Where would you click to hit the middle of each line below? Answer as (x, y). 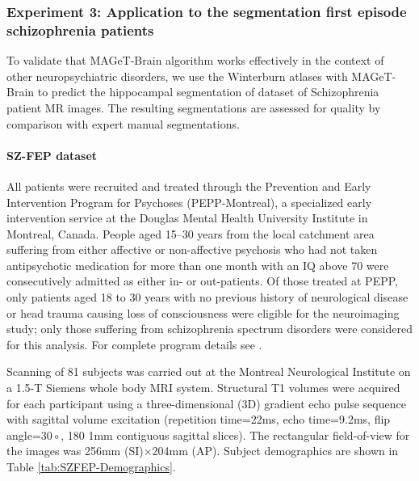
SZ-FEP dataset (52, 155)
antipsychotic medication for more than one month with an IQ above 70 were (198, 265)
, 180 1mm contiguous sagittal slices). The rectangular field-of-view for (235, 435)
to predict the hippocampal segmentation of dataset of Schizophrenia (208, 92)
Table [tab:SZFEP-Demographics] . (91, 466)
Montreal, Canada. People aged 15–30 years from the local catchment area (191, 233)
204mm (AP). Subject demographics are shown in (275, 451)
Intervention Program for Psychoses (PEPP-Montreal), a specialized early (189, 202)
